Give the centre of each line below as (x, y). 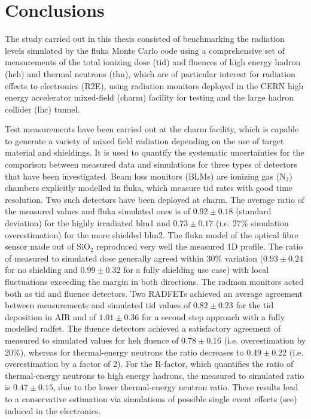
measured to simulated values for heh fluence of (92, 340)
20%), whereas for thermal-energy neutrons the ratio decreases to (124, 352)
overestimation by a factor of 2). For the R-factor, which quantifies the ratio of (149, 364)
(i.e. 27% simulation (252, 223)
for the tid (255, 305)
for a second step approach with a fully (214, 316)
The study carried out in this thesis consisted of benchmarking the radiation (145, 39)
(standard (254, 211)
